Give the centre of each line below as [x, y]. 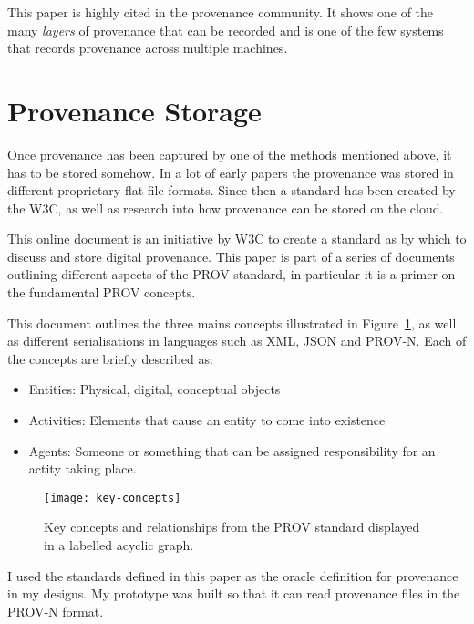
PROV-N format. [56, 611]
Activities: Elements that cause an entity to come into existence [207, 420]
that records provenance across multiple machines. [148, 48]
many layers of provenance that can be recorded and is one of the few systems [226, 30]
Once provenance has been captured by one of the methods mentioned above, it [230, 154]
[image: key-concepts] [113, 498]
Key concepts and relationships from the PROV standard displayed [232, 527]
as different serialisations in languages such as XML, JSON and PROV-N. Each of [237, 341]
